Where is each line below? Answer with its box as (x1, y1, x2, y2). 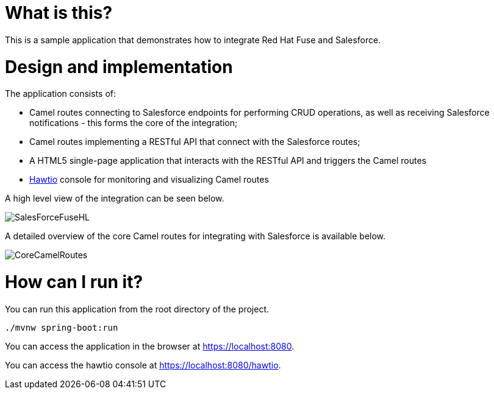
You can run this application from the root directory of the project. (5, 303, 269, 314)
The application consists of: (5, 88, 116, 99)
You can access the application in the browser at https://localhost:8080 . (5, 340, 295, 351)
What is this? (5, 2, 113, 23)
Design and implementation (5, 56, 233, 77)
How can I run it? (5, 272, 143, 292)
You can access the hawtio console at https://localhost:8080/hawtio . (5, 359, 281, 370)
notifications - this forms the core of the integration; (29, 118, 238, 128)
